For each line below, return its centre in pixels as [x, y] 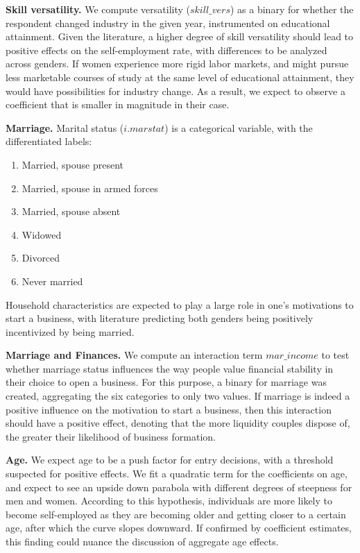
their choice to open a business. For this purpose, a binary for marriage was [166, 382]
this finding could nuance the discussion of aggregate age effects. [142, 541]
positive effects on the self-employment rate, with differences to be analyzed [166, 50]
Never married [52, 281]
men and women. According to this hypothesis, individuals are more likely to [169, 501]
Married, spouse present [72, 164]
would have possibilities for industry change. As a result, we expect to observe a [175, 91]
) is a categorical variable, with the [239, 127]
